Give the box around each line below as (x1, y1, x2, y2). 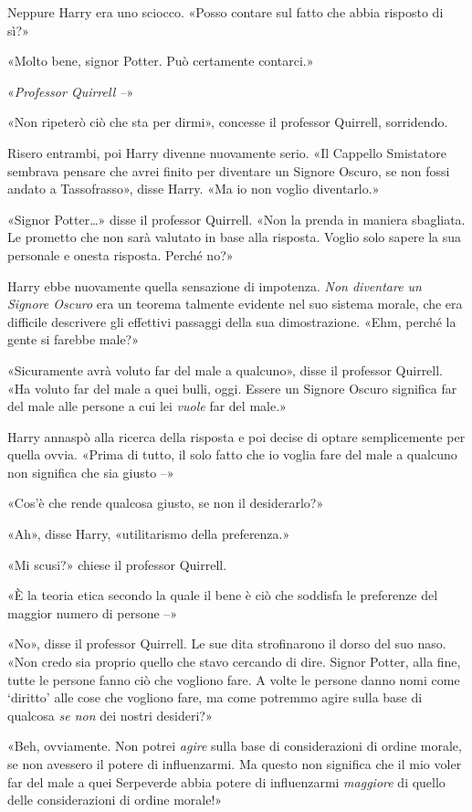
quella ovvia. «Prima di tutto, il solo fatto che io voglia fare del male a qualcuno (7, 445, 457, 464)
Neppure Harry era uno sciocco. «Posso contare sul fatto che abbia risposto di (7, 3, 444, 21)
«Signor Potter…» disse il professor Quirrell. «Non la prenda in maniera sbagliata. (7, 209, 466, 228)
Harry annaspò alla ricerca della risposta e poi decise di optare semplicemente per (7, 427, 466, 446)
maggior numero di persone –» (7, 603, 178, 622)
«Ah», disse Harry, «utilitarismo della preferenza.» (7, 524, 290, 543)
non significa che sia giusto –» (7, 462, 174, 481)
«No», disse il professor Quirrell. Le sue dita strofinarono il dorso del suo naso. (7, 634, 446, 653)
